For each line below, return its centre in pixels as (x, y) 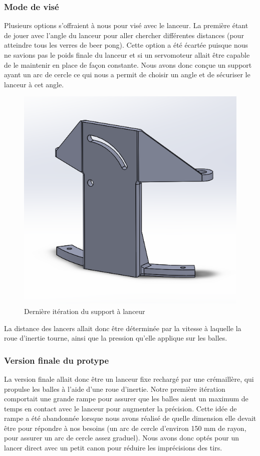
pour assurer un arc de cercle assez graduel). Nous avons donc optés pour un (122, 438)
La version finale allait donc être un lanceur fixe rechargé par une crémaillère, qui (129, 378)
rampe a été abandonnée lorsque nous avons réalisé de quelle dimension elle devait (130, 418)
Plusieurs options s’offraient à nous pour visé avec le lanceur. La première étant (126, 25)
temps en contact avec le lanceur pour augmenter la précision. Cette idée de (120, 408)
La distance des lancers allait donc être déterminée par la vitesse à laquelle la (123, 328)
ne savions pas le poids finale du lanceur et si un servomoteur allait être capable (127, 55)
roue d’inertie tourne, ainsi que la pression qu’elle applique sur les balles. (116, 338)
